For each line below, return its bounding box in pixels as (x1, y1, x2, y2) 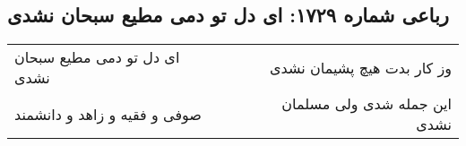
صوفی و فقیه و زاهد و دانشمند (14, 103, 202, 125)
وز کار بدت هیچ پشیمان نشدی (270, 56, 452, 78)
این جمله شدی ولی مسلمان (281, 93, 452, 115)
